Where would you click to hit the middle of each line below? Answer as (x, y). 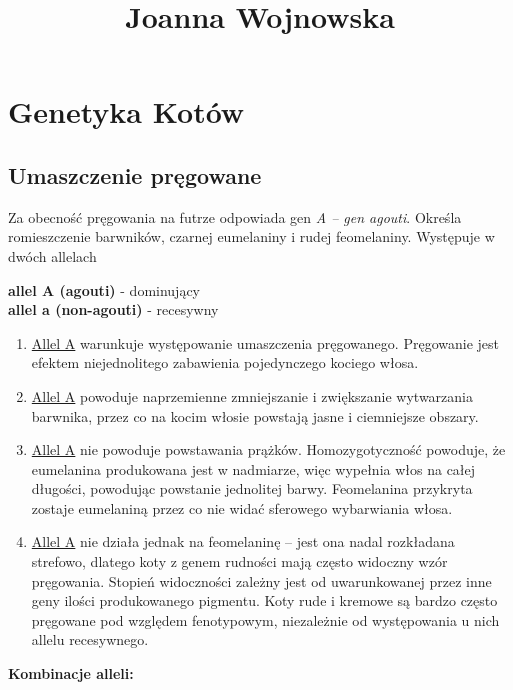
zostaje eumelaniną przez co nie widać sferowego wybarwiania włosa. (242, 507)
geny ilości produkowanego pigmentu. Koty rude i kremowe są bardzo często (264, 600)
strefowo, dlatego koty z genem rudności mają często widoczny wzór (239, 561)
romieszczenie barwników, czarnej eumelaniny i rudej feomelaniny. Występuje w (251, 236)
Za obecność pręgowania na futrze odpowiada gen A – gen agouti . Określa (235, 216)
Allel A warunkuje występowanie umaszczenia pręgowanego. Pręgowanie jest (265, 342)
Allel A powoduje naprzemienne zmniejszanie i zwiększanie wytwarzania (252, 395)
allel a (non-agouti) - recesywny (113, 309)
